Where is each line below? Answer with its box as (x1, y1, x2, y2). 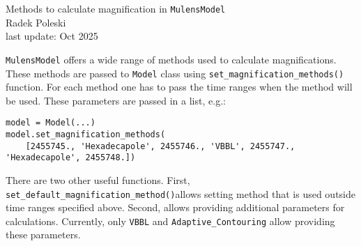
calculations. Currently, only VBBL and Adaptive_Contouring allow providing (6, 213, 335, 228)
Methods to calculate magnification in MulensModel (6, 1, 226, 15)
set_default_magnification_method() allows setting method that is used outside (6, 186, 355, 201)
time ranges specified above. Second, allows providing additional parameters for (6, 200, 345, 215)
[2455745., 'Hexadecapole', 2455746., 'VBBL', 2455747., (25, 141, 295, 151)
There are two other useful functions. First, (6, 172, 190, 187)
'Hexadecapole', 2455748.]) (6, 153, 136, 163)
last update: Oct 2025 (6, 29, 98, 43)
